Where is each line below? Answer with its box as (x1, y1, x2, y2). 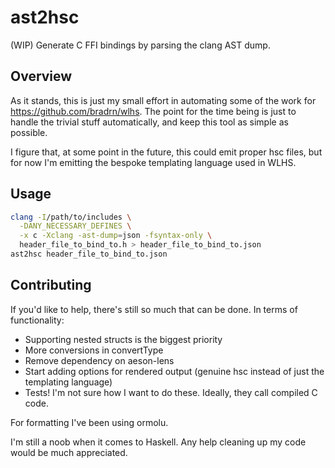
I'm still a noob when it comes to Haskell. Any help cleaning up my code (10, 436, 307, 448)
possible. (10, 126, 48, 138)
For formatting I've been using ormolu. (10, 416, 169, 428)
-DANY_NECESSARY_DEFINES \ (19, 221, 132, 231)
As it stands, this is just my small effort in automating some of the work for (10, 94, 317, 106)
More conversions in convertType (24, 344, 164, 356)
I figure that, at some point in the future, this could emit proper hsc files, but (10, 146, 323, 158)
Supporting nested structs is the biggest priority (24, 333, 223, 345)
